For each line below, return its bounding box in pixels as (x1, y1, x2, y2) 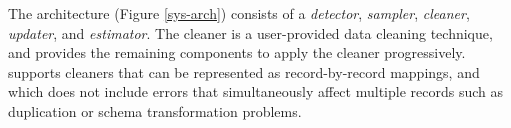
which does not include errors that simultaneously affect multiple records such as (8, 81, 503, 102)
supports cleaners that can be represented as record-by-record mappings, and (8, 61, 480, 82)
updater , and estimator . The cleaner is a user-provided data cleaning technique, (8, 22, 493, 43)
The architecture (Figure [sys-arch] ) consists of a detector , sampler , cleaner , (8, 3, 470, 23)
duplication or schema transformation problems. (8, 100, 302, 121)
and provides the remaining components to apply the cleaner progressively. (8, 42, 466, 63)
